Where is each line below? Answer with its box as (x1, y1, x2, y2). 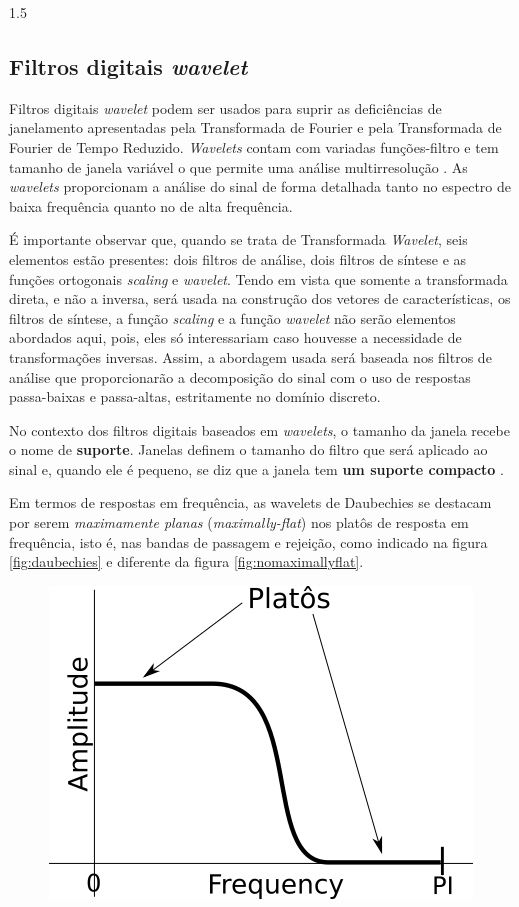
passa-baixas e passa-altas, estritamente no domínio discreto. (9, 386, 381, 407)
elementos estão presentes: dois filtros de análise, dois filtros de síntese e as (9, 248, 467, 269)
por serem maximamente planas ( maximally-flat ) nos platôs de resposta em (9, 512, 469, 533)
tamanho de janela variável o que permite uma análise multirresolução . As (9, 156, 468, 177)
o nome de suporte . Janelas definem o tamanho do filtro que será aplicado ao (9, 439, 488, 460)
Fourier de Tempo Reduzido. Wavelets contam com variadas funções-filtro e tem (9, 136, 499, 157)
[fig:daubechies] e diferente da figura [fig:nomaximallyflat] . (9, 551, 364, 572)
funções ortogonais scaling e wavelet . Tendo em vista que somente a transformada (9, 268, 508, 289)
